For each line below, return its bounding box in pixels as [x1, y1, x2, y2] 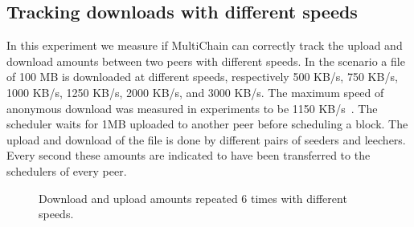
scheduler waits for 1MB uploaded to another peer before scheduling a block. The [6, 116, 408, 132]
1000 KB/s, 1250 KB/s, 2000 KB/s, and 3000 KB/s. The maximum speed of [6, 83, 384, 100]
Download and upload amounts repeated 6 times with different [39, 189, 347, 206]
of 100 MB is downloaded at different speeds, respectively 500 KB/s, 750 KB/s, [6, 68, 398, 85]
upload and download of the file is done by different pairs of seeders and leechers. [6, 131, 406, 148]
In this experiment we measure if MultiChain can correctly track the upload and [6, 37, 403, 54]
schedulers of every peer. [6, 162, 127, 179]
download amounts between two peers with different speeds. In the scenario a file [6, 52, 405, 69]
